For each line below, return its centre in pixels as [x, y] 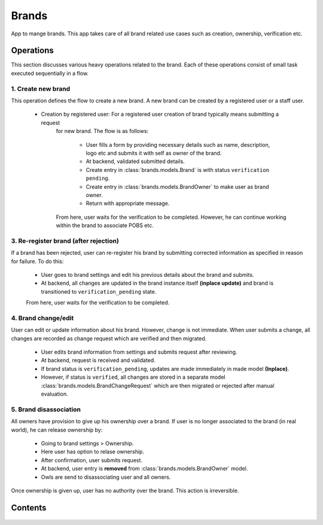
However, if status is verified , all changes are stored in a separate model [133, 377]
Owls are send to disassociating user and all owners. [106, 477]
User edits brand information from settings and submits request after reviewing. [139, 352]
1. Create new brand [41, 89]
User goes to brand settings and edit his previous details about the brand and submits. [147, 274]
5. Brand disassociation [46, 409]
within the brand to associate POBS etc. [105, 225]
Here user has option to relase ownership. [93, 452]
